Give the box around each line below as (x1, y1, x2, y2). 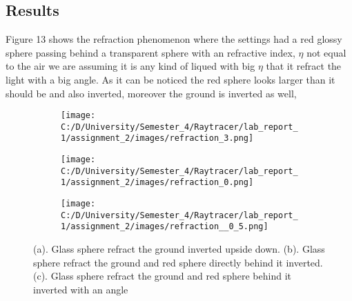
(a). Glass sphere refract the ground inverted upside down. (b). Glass (33, 242, 325, 256)
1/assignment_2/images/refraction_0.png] (61, 177, 254, 188)
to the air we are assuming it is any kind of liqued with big (6, 59, 255, 73)
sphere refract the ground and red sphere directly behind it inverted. (33, 255, 323, 269)
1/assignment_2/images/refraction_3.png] (61, 133, 254, 144)
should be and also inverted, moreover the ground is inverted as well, (6, 86, 297, 100)
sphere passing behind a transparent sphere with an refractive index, (6, 45, 295, 59)
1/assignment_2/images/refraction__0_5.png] (61, 222, 268, 232)
